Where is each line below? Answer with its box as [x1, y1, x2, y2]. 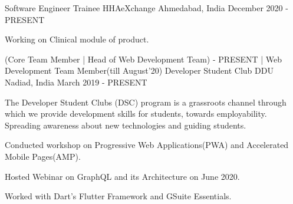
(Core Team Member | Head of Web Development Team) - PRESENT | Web [5, 52, 282, 65]
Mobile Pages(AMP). [5, 150, 81, 162]
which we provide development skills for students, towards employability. [5, 107, 267, 120]
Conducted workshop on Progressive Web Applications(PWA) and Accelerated [5, 139, 289, 151]
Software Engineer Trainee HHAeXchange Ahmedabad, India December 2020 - [5, 2, 288, 14]
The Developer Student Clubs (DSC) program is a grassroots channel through [5, 96, 287, 108]
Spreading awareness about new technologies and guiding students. [5, 119, 246, 131]
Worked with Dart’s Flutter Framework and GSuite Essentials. [5, 190, 232, 202]
